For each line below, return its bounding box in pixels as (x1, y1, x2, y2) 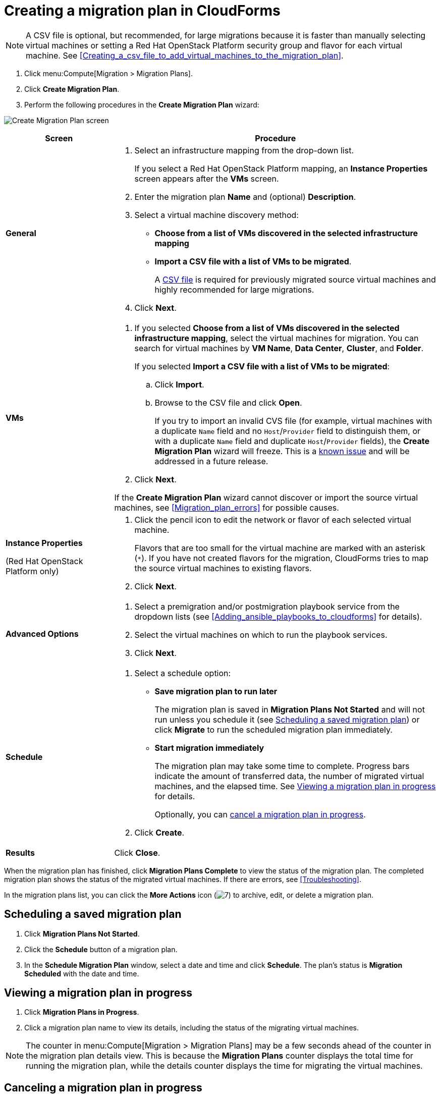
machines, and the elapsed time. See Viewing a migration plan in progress (154, 781, 436, 791)
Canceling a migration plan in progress (4, 1081, 202, 1094)
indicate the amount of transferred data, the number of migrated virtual (154, 771, 424, 781)
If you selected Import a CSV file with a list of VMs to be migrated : (134, 361, 390, 371)
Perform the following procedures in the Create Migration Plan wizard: (24, 100, 259, 109)
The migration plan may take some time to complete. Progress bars (154, 760, 410, 771)
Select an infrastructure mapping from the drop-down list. (134, 145, 354, 155)
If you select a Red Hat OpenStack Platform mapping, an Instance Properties (134, 163, 428, 174)
